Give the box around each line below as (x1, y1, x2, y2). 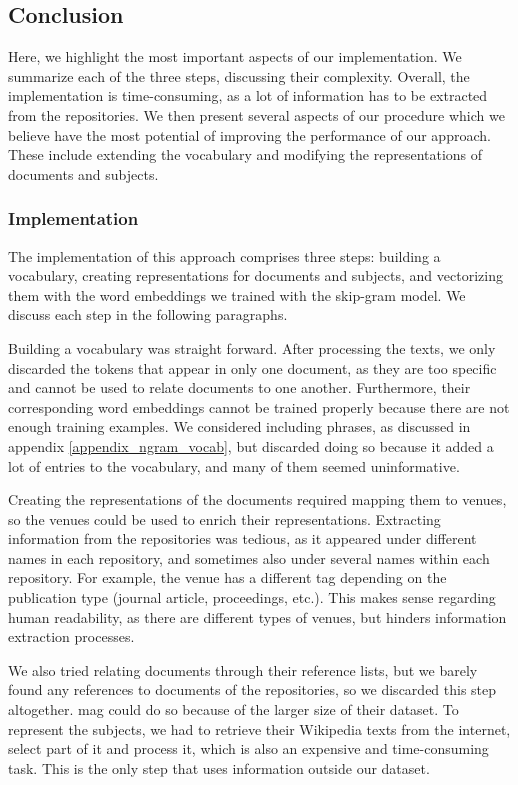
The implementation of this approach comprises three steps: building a (8, 245, 441, 266)
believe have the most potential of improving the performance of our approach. (8, 124, 491, 145)
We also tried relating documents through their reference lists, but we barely (8, 659, 478, 680)
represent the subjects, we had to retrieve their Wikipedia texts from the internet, (8, 718, 511, 739)
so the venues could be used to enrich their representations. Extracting (8, 508, 441, 529)
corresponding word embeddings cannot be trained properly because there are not (8, 396, 510, 417)
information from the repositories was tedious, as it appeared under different (8, 528, 477, 549)
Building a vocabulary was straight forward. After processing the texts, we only (8, 337, 496, 358)
